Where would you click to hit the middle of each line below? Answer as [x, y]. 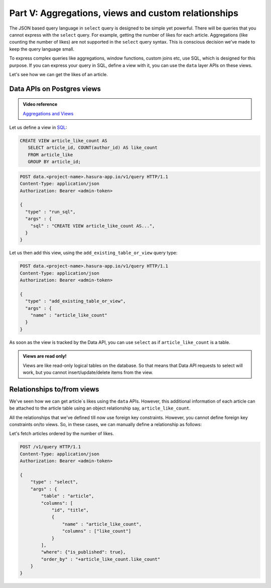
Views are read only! [45, 356]
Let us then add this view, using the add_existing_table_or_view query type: [93, 253]
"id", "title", [70, 510]
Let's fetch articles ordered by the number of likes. [61, 434]
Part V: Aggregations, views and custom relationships [124, 13]
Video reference [40, 104]
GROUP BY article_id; [54, 162]
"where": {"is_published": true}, [83, 552]
